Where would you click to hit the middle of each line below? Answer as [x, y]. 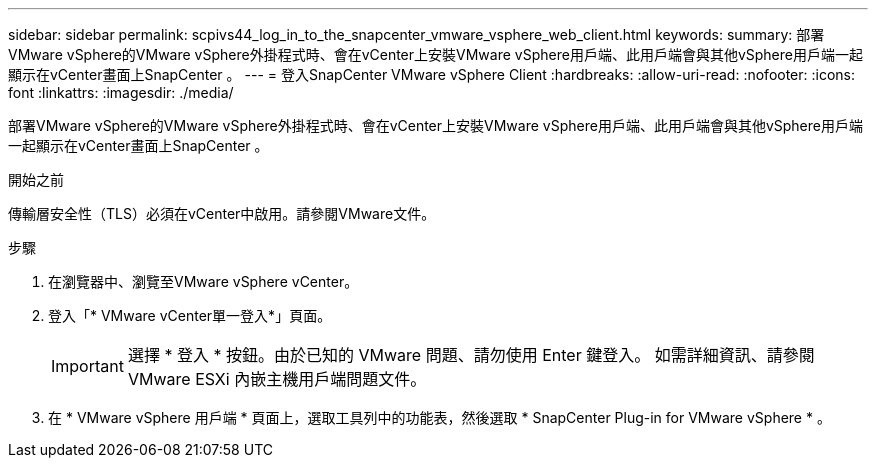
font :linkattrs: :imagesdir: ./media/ [121, 92]
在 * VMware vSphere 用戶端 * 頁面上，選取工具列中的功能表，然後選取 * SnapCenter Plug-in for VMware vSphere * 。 [439, 417]
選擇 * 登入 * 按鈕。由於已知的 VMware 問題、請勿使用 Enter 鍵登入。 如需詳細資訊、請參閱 [471, 355]
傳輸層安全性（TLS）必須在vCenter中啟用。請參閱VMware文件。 [222, 213]
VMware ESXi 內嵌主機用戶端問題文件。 [277, 379]
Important [87, 366]
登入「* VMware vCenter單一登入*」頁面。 [190, 315]
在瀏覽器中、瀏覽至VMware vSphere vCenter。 [203, 281]
